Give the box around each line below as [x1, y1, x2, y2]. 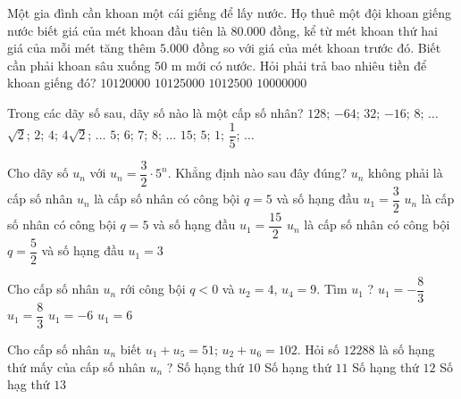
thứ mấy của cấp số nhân [7, 357, 146, 376]
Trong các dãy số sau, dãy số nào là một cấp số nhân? [7, 103, 304, 121]
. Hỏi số [297, 340, 339, 358]
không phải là [368, 163, 443, 182]
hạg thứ [7, 375, 50, 394]
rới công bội [120, 279, 186, 298]
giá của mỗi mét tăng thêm [7, 38, 156, 57]
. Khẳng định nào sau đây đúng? [167, 163, 348, 182]
